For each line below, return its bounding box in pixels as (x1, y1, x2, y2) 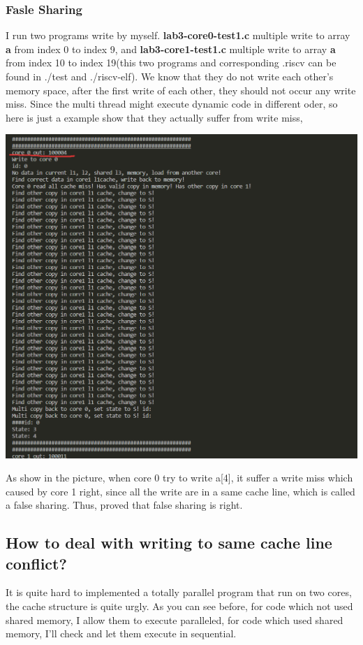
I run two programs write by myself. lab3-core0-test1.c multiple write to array (6, 28, 350, 43)
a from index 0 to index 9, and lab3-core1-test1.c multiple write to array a (6, 41, 336, 56)
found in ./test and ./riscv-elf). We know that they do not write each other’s (6, 69, 334, 83)
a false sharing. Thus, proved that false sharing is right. (6, 498, 243, 512)
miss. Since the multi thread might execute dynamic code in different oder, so (6, 96, 338, 111)
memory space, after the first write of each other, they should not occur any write (6, 82, 356, 97)
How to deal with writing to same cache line (6, 532, 332, 553)
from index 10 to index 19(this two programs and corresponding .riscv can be (6, 55, 336, 70)
